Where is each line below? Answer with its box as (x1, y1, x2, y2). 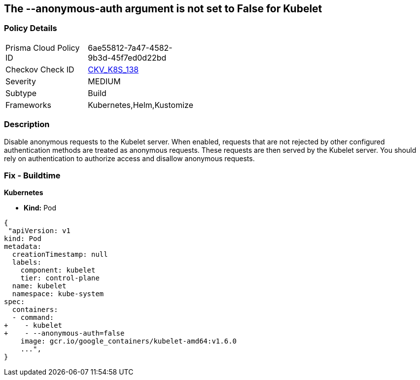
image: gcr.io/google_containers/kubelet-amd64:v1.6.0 (20, 337, 237, 345)
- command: (12, 313, 54, 322)
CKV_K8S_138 (88, 64, 139, 74)
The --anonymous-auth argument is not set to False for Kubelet (4, 2, 322, 15)
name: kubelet (12, 282, 67, 290)
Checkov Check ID (5, 64, 74, 74)
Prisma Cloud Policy (5, 42, 80, 53)
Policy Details (4, 23, 57, 34)
